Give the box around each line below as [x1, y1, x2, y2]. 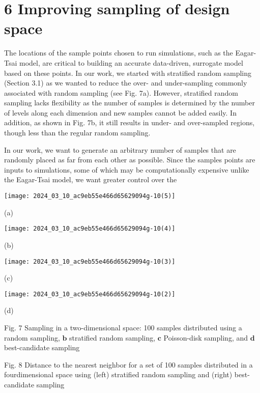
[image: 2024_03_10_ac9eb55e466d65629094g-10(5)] [4, 192, 176, 200]
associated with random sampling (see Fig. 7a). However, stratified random [4, 87, 238, 98]
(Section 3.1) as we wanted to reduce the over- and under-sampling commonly [4, 77, 247, 88]
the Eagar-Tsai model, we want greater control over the [4, 174, 177, 185]
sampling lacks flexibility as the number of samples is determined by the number [4, 97, 255, 108]
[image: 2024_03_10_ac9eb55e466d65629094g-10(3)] [4, 258, 176, 265]
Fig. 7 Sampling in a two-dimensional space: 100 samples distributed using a [4, 322, 242, 333]
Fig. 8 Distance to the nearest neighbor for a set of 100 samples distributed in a [4, 359, 253, 370]
